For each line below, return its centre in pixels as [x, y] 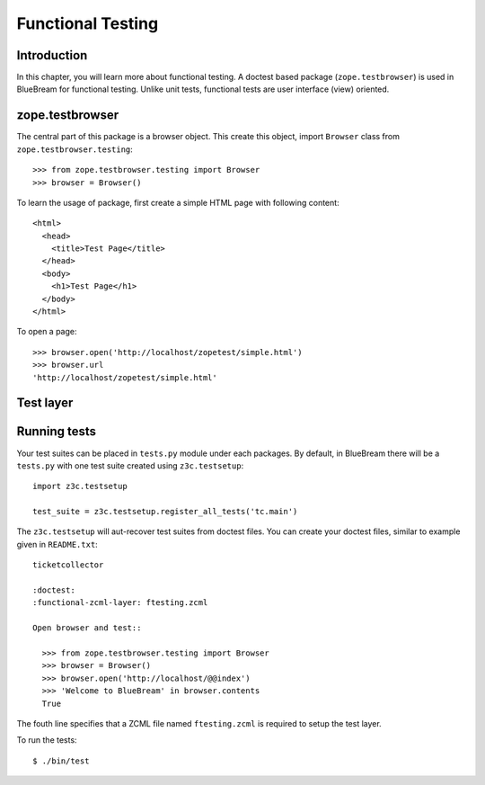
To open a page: [47, 332]
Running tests [57, 432]
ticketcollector [68, 565]
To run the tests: [47, 740]
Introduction [52, 55]
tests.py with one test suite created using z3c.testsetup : [130, 465]
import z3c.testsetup [80, 486]
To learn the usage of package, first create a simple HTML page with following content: [178, 202]
